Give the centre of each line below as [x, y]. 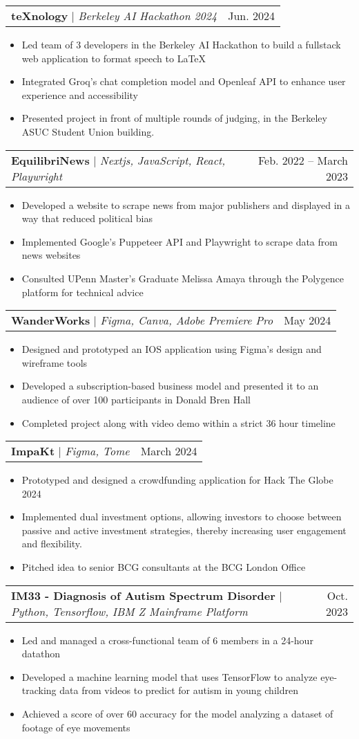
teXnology [40, 16]
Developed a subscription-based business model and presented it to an [170, 386]
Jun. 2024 [251, 16]
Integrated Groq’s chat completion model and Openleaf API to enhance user [184, 81]
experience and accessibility [80, 94]
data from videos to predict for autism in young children [179, 690]
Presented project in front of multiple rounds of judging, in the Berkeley [174, 118]
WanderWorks [51, 320]
